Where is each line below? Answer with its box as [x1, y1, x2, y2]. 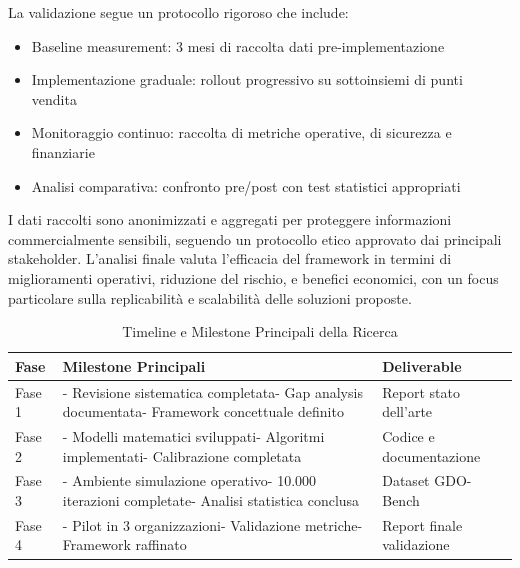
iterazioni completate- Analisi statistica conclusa [62, 490, 360, 511]
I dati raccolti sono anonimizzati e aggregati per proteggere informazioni [8, 209, 452, 230]
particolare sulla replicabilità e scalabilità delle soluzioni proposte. [8, 287, 412, 308]
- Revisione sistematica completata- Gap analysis [62, 381, 363, 402]
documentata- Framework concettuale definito [62, 401, 344, 422]
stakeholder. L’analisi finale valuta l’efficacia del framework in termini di [8, 248, 452, 269]
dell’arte [382, 401, 433, 422]
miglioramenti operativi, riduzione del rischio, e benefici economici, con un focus [8, 267, 499, 288]
